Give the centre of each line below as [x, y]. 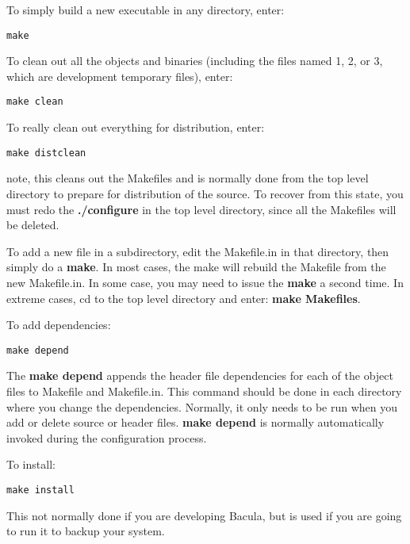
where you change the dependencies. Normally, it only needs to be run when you [202, 406]
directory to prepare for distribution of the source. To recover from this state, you [205, 193]
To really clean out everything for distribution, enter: [136, 127]
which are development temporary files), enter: [120, 76]
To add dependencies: [59, 325]
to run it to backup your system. [86, 531]
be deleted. [33, 225]
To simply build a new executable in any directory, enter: [146, 10]
